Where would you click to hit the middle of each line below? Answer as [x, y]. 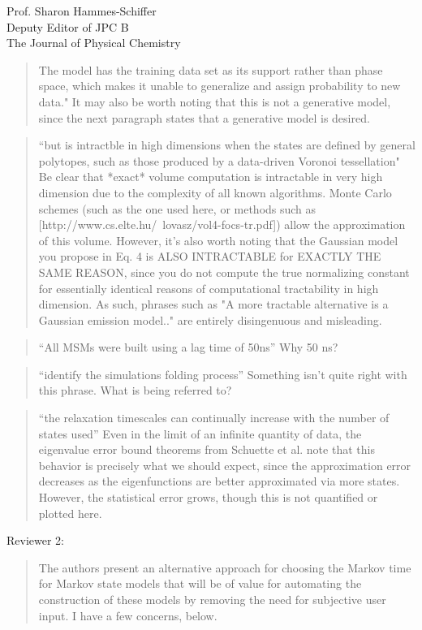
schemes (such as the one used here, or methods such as [177, 208]
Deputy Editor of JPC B [68, 26]
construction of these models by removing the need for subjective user [212, 599]
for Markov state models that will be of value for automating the [200, 583]
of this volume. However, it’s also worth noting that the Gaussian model [218, 240]
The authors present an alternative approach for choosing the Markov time [225, 567]
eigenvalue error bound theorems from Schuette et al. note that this [207, 449]
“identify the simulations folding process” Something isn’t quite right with [223, 374]
